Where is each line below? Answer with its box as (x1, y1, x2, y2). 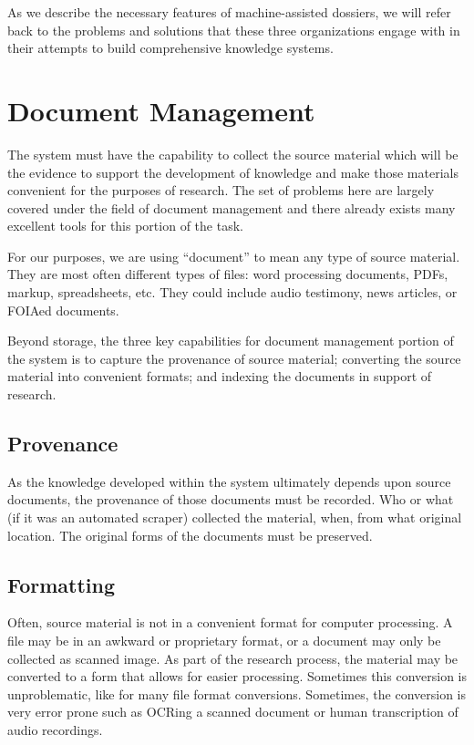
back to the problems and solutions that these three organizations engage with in (7, 20, 460, 39)
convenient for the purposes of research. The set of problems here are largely (7, 181, 435, 200)
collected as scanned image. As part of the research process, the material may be (7, 648, 459, 667)
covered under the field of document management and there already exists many (7, 198, 456, 217)
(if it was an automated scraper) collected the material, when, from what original (7, 508, 462, 527)
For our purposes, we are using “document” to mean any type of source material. (7, 246, 460, 265)
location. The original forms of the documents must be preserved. (7, 525, 373, 544)
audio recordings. (7, 719, 103, 739)
